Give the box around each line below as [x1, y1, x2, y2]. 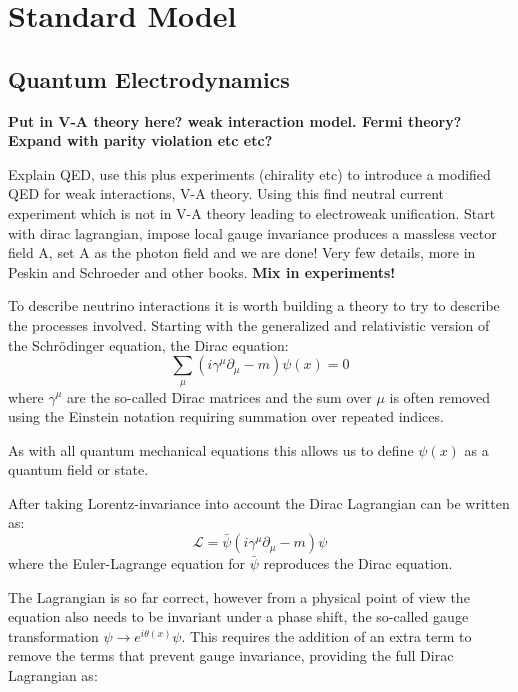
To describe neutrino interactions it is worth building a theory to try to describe [8, 295, 500, 316]
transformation [8, 625, 99, 646]
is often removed [389, 386, 490, 407]
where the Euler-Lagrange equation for [8, 553, 246, 574]
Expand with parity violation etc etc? [8, 130, 273, 151]
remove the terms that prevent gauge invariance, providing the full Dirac [8, 645, 454, 666]
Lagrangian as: [8, 665, 98, 686]
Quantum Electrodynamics [8, 63, 290, 94]
